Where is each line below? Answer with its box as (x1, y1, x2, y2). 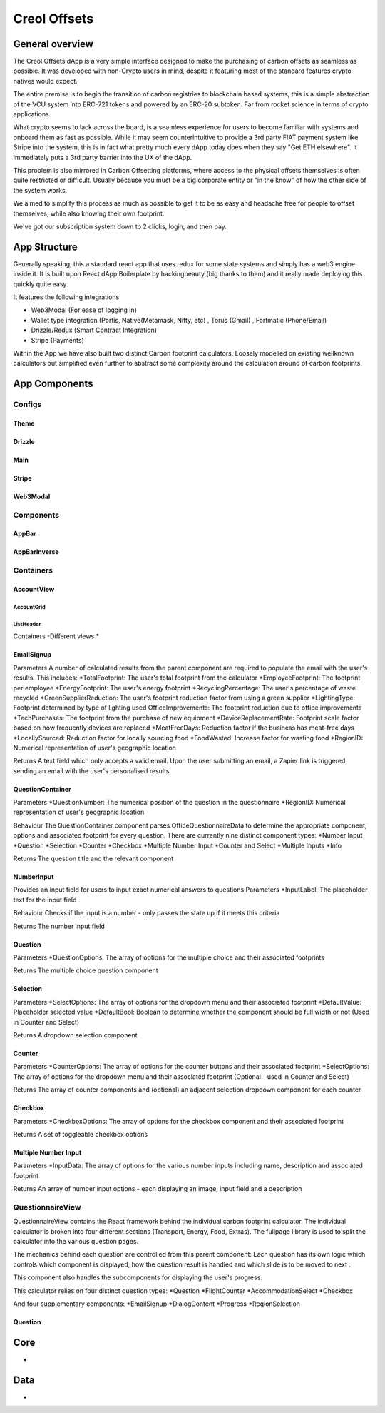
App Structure (13, 241, 78, 253)
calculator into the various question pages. (13, 1237, 139, 1245)
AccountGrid (13, 603, 46, 610)
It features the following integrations (13, 293, 120, 301)
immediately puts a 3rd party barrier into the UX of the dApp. (13, 153, 192, 161)
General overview (13, 38, 94, 50)
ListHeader (13, 620, 41, 628)
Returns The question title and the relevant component (13, 854, 174, 863)
